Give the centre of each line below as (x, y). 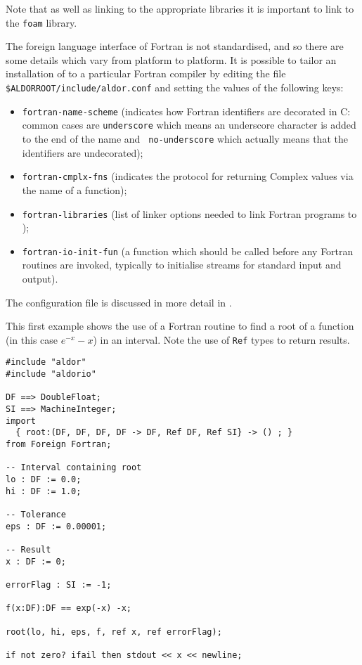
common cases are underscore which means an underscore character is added (189, 125)
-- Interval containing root (74, 468)
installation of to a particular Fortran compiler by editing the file (146, 73)
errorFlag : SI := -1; (59, 585)
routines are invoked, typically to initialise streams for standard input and (182, 265)
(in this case (32, 339)
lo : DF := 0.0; (44, 479)
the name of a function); (75, 189)
